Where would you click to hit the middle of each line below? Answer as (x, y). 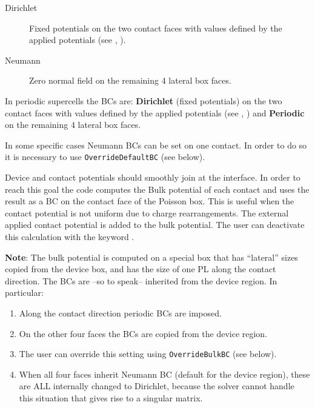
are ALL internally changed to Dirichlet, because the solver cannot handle (157, 386)
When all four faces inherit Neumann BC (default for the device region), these (164, 374)
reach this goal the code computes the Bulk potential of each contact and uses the (157, 189)
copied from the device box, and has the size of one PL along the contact (141, 269)
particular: (24, 293)
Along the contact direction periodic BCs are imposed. (120, 313)
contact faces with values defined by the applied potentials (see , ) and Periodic (155, 112)
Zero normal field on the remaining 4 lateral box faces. (130, 80)
